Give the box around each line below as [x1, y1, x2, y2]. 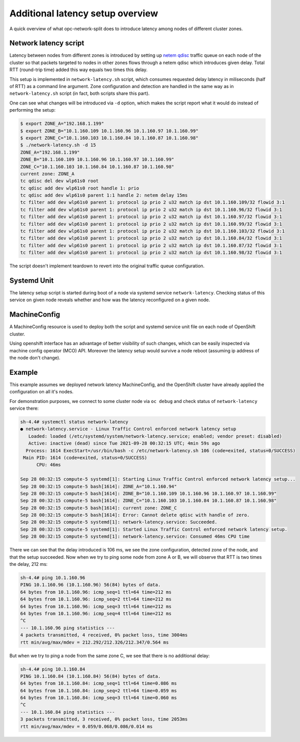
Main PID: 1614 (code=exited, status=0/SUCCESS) [23, 455, 147, 460]
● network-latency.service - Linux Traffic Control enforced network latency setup [20, 426, 237, 432]
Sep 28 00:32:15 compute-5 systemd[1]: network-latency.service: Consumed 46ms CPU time [20, 534, 250, 540]
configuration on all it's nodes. [9, 389, 74, 395]
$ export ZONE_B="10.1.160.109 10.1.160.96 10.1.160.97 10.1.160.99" [20, 128, 199, 134]
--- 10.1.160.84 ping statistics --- [20, 709, 115, 715]
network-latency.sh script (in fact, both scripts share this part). [9, 90, 150, 97]
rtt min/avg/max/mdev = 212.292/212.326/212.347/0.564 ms [20, 639, 169, 645]
